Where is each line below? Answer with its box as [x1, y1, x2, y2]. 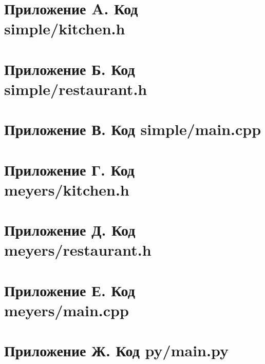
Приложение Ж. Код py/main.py [4, 340, 229, 361]
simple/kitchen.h [4, 18, 125, 39]
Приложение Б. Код [4, 58, 135, 79]
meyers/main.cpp [4, 300, 129, 320]
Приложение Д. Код [4, 219, 136, 240]
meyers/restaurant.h [4, 239, 152, 260]
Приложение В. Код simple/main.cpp [4, 119, 261, 140]
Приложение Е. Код [4, 279, 135, 300]
